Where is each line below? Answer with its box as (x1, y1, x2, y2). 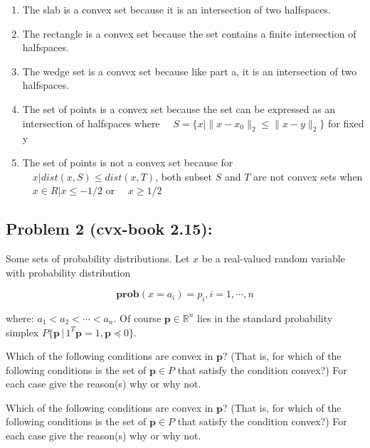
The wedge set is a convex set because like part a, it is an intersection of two (22, 63, 357, 78)
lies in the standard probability (197, 310, 333, 325)
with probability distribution (6, 265, 131, 279)
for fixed (327, 115, 364, 130)
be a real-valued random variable (201, 250, 345, 265)
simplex (6, 324, 39, 339)
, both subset (155, 169, 213, 183)
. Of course (113, 310, 162, 325)
